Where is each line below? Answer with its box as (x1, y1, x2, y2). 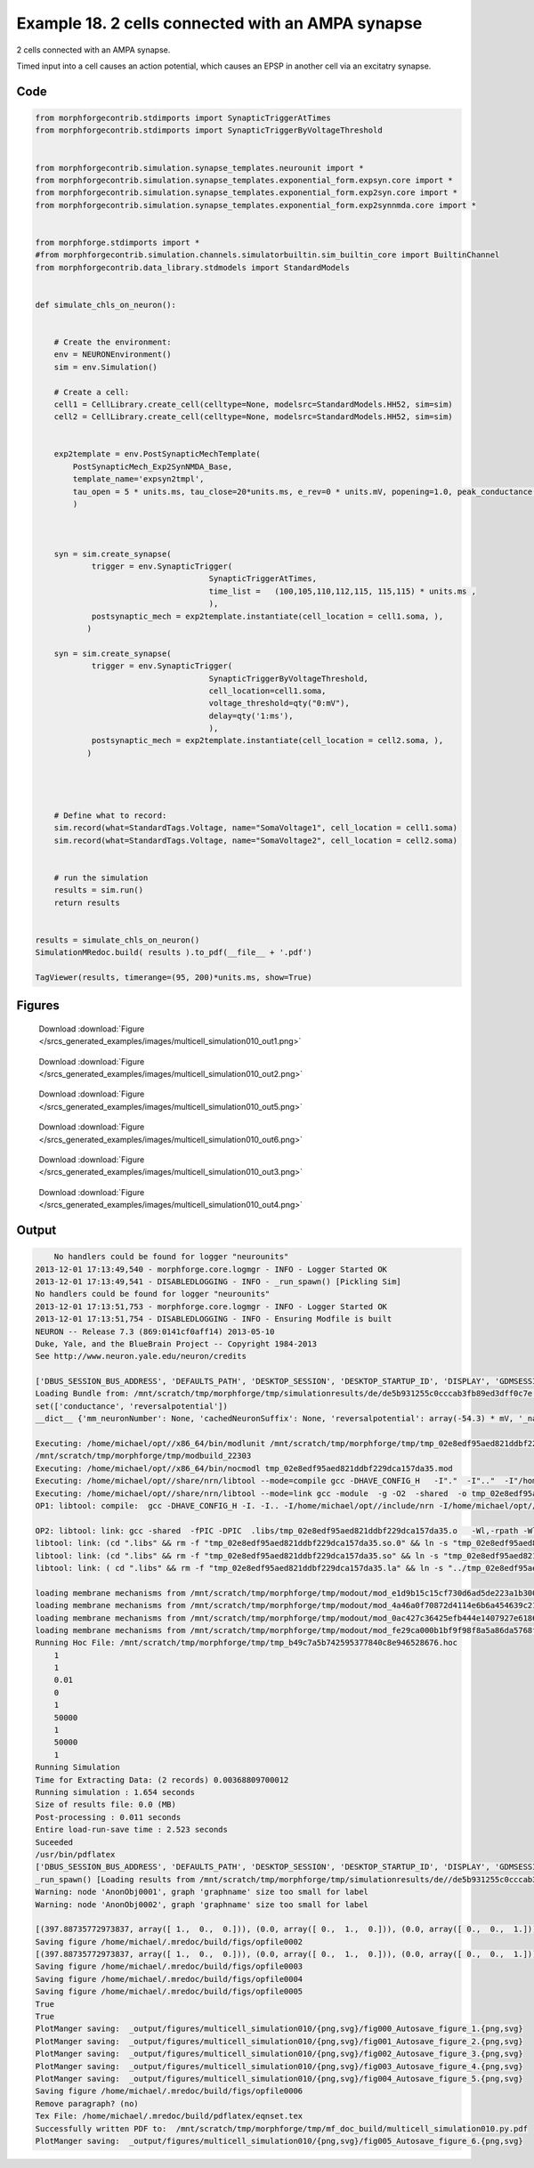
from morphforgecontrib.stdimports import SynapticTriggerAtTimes (35, 112, 331, 123)
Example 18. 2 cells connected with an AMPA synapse (16, 13, 423, 33)
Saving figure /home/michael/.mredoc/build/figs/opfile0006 (35, 2086, 303, 2096)
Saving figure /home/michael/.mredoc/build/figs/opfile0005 (35, 1986, 303, 1997)
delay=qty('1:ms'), (208, 710, 294, 721)
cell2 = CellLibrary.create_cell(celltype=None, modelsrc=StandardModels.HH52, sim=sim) (53, 412, 453, 422)
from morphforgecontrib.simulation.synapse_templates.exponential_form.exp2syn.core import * (35, 188, 458, 198)
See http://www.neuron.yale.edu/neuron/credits (35, 1351, 247, 1362)
